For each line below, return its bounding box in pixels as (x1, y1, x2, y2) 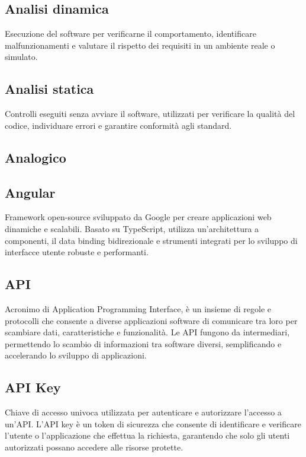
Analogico (5, 148, 66, 166)
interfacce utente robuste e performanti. (5, 246, 149, 258)
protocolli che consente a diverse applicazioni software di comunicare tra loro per (5, 314, 298, 326)
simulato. (5, 50, 38, 63)
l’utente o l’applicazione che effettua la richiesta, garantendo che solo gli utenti (5, 429, 290, 442)
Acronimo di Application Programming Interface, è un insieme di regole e (5, 302, 272, 315)
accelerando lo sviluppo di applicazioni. (5, 349, 147, 361)
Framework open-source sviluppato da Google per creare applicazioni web (5, 211, 272, 223)
